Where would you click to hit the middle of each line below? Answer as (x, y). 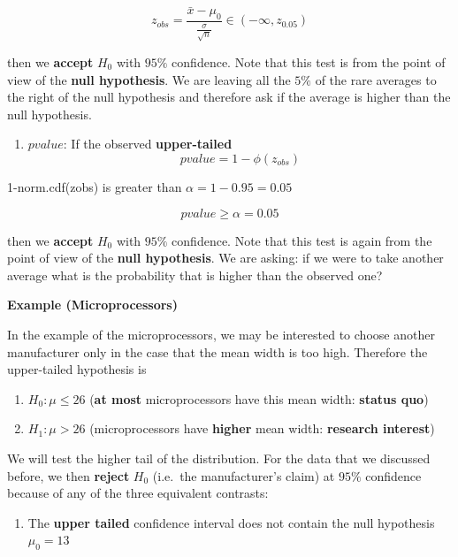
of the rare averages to (376, 79)
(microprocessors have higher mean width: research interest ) (262, 428)
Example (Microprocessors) (92, 305)
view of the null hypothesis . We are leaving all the (149, 79)
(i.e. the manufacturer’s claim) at (244, 475)
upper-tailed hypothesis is (77, 369)
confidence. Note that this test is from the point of (309, 62)
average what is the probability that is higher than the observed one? (195, 275)
